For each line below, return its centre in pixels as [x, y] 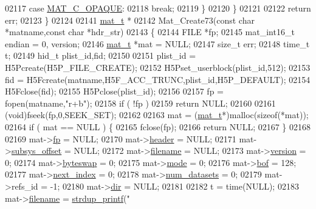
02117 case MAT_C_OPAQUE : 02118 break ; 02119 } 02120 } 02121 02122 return [158, 8]
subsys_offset [36, 151]
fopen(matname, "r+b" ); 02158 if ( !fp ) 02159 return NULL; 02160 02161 [140, 103]
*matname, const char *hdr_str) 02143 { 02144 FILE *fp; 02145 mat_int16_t [150, 32]
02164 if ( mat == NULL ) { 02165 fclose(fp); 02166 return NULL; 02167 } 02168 [158, 126]
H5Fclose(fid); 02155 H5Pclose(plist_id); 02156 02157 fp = [114, 91]
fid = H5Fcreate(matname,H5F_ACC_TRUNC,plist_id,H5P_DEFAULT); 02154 [158, 79]
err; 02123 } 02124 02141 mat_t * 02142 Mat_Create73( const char [130, 20]
